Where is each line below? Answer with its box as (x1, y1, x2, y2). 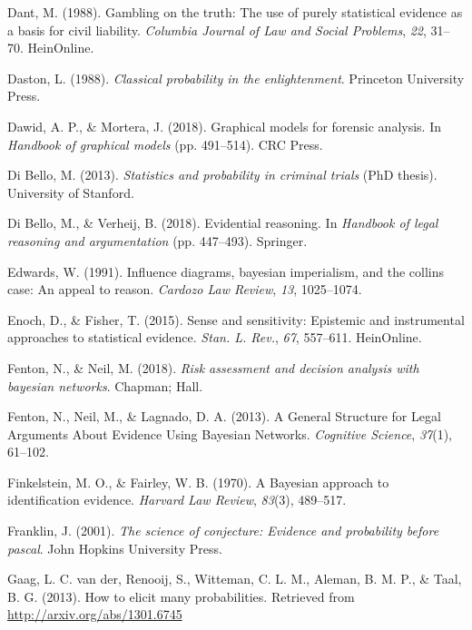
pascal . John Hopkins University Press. (7, 538, 222, 557)
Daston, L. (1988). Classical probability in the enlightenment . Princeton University (7, 68, 465, 87)
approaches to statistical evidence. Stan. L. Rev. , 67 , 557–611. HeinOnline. (7, 328, 422, 347)
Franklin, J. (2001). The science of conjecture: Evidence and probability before (7, 521, 439, 540)
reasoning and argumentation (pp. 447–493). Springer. (7, 231, 308, 250)
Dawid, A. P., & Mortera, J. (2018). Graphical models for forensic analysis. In (7, 116, 442, 135)
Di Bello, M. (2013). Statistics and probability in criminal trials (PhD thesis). (7, 165, 438, 184)
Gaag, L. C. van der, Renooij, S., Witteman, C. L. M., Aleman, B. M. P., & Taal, (7, 569, 462, 588)
